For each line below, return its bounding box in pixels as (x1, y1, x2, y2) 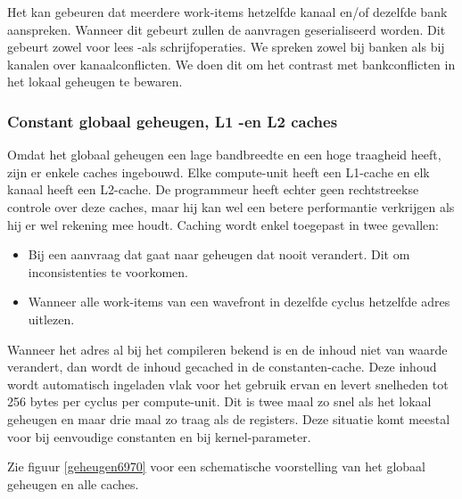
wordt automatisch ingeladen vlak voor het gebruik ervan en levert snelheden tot (7, 374, 449, 393)
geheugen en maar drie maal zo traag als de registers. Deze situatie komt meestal (7, 409, 450, 428)
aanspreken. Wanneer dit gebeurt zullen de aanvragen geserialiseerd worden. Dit (7, 20, 446, 38)
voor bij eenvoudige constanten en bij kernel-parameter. (7, 427, 311, 446)
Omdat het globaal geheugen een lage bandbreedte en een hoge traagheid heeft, (7, 145, 441, 164)
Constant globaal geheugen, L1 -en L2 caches (7, 110, 338, 132)
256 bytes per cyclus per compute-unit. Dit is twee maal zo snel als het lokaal (7, 392, 432, 411)
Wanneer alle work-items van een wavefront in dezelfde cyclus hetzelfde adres (28, 292, 450, 311)
